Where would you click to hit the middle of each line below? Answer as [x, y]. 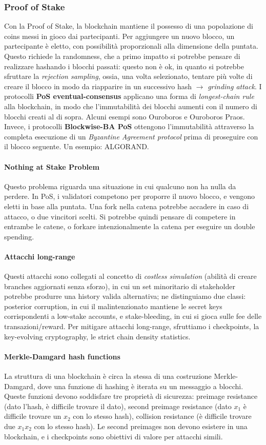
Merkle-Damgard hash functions [62, 356]
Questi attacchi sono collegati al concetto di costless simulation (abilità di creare [130, 276]
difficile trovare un [33, 416]
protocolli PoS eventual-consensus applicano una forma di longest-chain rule [129, 96]
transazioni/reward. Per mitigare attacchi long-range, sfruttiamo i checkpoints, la [132, 326]
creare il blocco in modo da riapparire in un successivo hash [98, 86]
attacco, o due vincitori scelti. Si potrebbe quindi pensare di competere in [120, 216]
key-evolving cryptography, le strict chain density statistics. [97, 336]
